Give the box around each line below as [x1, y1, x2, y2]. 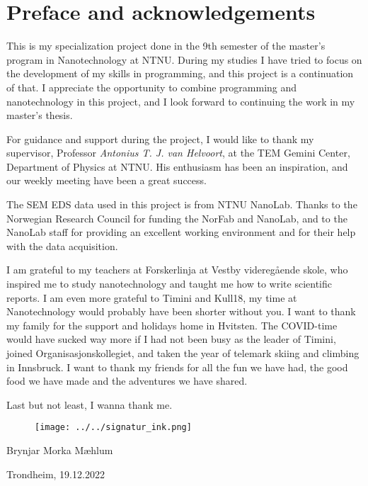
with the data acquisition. [6, 238, 118, 253]
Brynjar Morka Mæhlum [6, 443, 113, 458]
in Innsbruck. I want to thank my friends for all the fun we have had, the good [6, 359, 348, 374]
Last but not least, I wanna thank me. [6, 397, 173, 412]
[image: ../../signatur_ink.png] [35, 422, 192, 433]
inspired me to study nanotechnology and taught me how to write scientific [6, 276, 332, 291]
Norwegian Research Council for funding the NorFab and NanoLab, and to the [6, 210, 347, 225]
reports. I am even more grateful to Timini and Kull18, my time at [6, 290, 297, 305]
